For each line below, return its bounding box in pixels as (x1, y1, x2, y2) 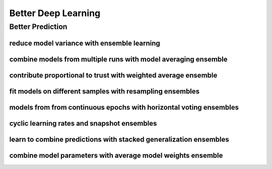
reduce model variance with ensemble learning (9, 39, 161, 47)
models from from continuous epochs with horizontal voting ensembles (9, 103, 239, 112)
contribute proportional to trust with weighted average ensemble (9, 71, 218, 79)
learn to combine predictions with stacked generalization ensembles (9, 135, 229, 143)
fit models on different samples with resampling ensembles (9, 87, 200, 96)
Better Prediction (9, 22, 67, 31)
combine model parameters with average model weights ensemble (9, 151, 223, 159)
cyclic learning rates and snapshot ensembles (9, 119, 157, 128)
